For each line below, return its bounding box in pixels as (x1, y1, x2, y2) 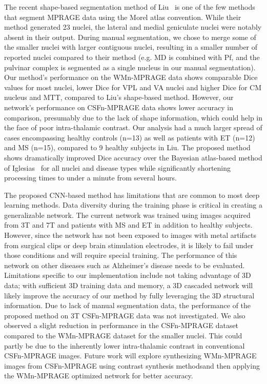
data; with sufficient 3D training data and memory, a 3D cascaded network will (4, 280, 253, 291)
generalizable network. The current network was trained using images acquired (4, 209, 251, 220)
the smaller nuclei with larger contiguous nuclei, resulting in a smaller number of (4, 42, 258, 52)
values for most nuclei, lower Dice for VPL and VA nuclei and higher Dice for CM (4, 82, 261, 92)
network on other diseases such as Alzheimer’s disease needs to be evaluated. (4, 259, 245, 270)
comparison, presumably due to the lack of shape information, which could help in (4, 112, 262, 123)
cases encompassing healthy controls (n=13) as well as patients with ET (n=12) (4, 132, 255, 143)
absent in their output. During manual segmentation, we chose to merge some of (4, 31, 256, 42)
